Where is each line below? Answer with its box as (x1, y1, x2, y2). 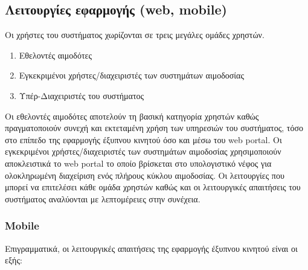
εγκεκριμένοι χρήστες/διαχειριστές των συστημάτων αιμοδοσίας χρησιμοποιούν (5, 145, 281, 158)
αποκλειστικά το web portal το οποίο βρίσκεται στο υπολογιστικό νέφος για (5, 156, 272, 169)
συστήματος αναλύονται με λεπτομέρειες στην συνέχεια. (5, 192, 201, 205)
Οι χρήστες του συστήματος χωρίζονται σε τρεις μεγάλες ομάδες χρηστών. (5, 28, 265, 41)
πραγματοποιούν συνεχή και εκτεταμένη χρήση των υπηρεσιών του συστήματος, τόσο (5, 121, 304, 134)
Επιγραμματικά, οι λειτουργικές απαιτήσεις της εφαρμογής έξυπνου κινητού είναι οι (5, 242, 298, 254)
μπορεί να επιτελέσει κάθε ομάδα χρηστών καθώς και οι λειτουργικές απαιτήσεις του (5, 181, 301, 193)
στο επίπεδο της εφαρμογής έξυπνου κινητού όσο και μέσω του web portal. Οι (5, 133, 282, 146)
